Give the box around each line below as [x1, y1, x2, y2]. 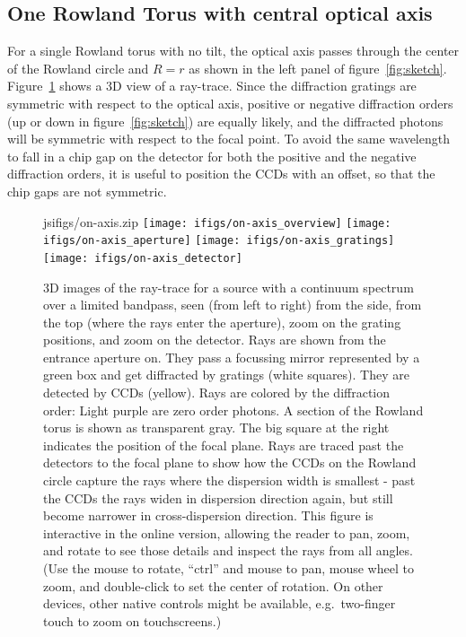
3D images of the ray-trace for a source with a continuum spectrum [43, 277, 414, 296]
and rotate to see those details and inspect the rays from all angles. [43, 541, 413, 560]
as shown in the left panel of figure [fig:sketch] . [189, 58, 447, 77]
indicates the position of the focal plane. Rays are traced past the [43, 435, 404, 454]
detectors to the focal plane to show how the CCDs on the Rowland [43, 453, 417, 472]
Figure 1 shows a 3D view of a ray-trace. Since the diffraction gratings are [7, 76, 417, 95]
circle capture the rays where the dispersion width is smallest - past [43, 471, 416, 490]
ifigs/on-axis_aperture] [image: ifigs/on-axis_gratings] [43, 234, 395, 248]
